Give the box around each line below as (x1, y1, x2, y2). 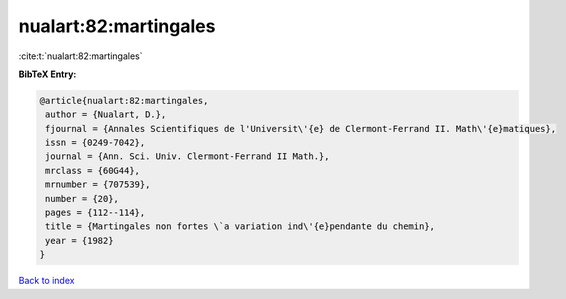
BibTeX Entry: (18, 68, 77, 80)
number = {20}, (45, 193, 120, 204)
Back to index (18, 275, 75, 287)
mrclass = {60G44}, (45, 165, 140, 176)
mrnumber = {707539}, (45, 179, 151, 190)
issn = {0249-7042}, (45, 137, 146, 149)
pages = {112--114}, (45, 207, 146, 219)
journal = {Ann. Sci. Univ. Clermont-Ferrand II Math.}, (45, 151, 330, 162)
